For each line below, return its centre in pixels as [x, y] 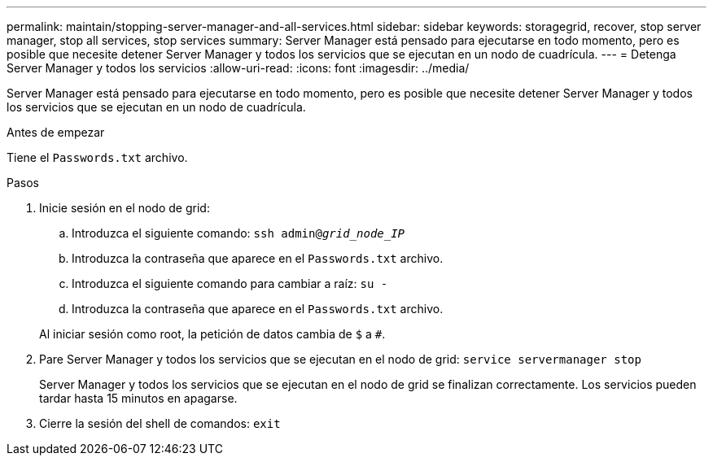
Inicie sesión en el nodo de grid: [125, 208]
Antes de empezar [56, 132]
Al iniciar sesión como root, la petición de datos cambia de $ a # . [212, 334]
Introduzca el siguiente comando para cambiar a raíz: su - [230, 283]
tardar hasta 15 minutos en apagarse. [138, 398]
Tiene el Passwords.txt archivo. [97, 157]
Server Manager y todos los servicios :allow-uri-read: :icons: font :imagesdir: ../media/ [238, 68]
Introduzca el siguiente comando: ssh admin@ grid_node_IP [238, 233]
